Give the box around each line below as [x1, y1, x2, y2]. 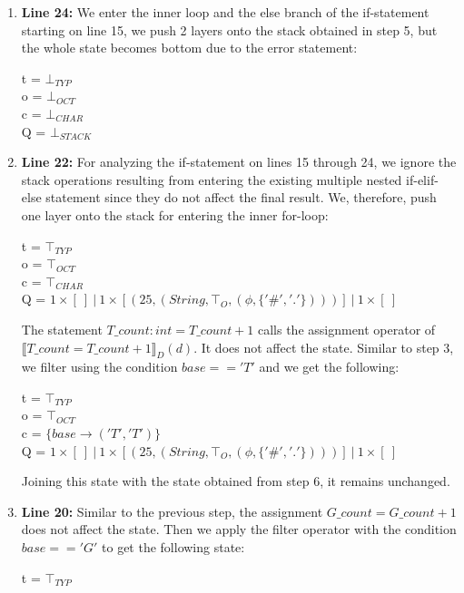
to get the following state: [102, 538, 245, 557]
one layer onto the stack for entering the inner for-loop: [21, 205, 329, 224]
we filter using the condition [21, 357, 178, 376]
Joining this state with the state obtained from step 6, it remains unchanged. [21, 471, 450, 491]
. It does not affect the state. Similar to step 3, [193, 337, 454, 356]
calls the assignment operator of [257, 319, 436, 338]
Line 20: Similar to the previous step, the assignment [21, 501, 323, 520]
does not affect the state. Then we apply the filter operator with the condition [21, 520, 457, 539]
